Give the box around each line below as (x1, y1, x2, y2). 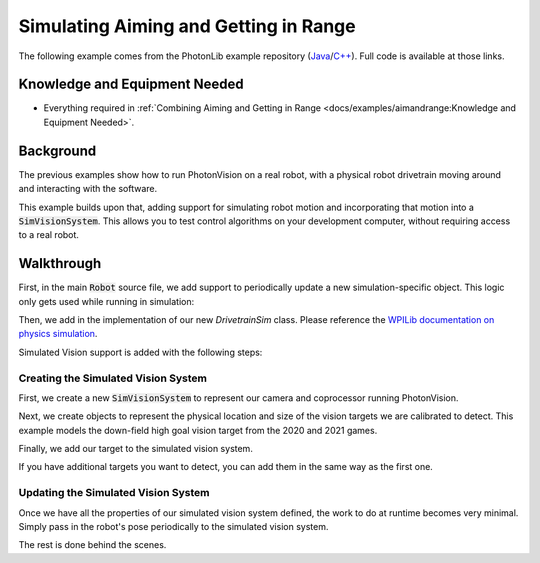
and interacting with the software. (18, 183, 158, 195)
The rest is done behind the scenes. (18, 539, 167, 551)
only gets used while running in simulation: (18, 295, 195, 307)
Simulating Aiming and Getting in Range (18, 15, 356, 37)
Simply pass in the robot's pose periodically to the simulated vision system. (18, 521, 329, 533)
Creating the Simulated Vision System (18, 371, 207, 385)
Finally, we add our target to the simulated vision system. (18, 443, 254, 455)
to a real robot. (18, 229, 80, 241)
